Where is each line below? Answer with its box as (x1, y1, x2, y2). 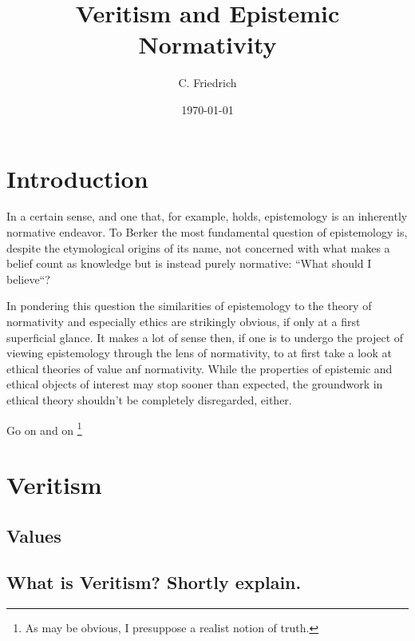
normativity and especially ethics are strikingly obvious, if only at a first (6, 313, 361, 329)
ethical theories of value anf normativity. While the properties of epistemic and (6, 360, 393, 376)
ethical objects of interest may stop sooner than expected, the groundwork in (6, 376, 383, 392)
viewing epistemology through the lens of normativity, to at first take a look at (6, 344, 392, 361)
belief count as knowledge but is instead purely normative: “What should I (6, 255, 372, 272)
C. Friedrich (178, 74, 237, 91)
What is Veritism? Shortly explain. (6, 570, 302, 595)
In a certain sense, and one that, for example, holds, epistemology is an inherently (6, 208, 408, 225)
